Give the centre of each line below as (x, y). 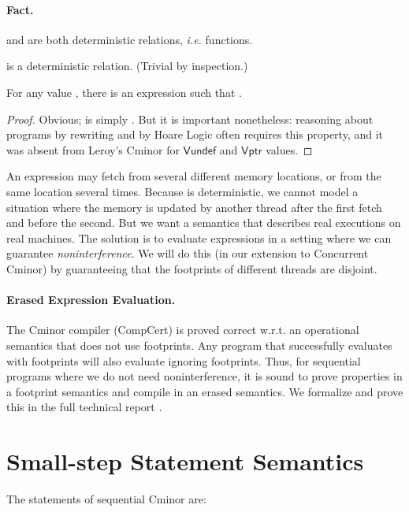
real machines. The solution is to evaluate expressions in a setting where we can (199, 237)
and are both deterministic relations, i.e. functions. (130, 39)
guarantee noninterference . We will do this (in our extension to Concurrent (188, 253)
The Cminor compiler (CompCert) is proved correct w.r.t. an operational (183, 330)
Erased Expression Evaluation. (91, 300)
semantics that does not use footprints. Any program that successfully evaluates (199, 345)
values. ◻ (289, 149)
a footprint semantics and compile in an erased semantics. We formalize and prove (205, 391)
